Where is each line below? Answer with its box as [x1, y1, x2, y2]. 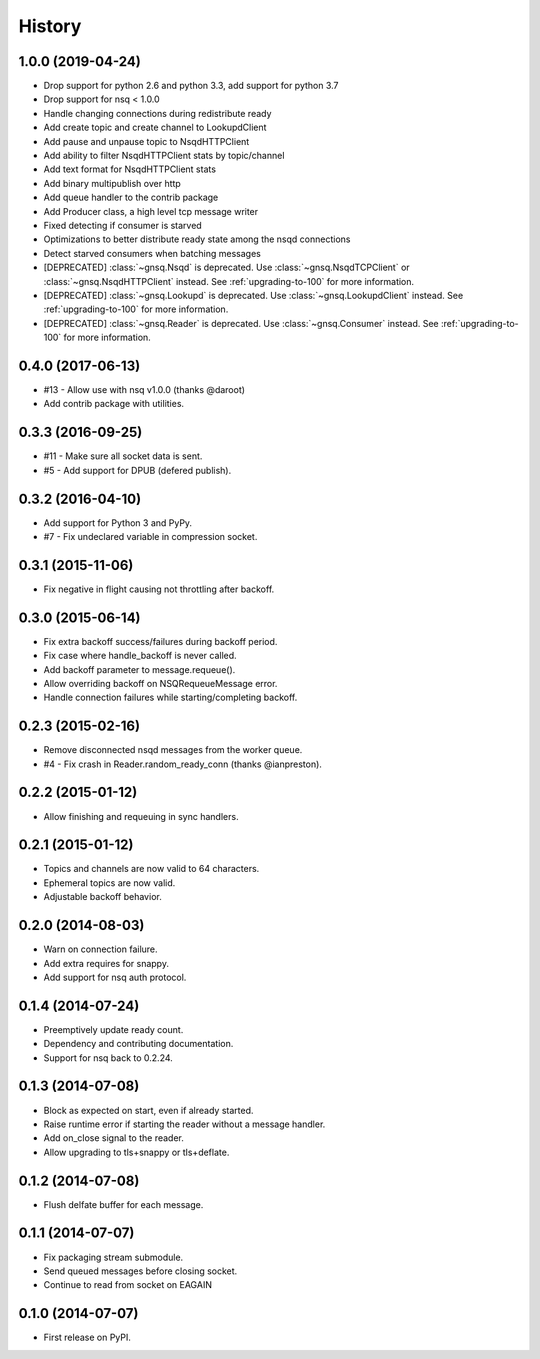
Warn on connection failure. [43, 943, 159, 955]
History [18, 15, 82, 37]
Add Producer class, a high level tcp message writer [43, 205, 259, 217]
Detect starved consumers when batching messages [43, 247, 262, 259]
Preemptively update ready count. [43, 1023, 184, 1035]
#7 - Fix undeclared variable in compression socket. [43, 530, 258, 542]
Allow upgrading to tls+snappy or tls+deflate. [43, 1146, 230, 1158]
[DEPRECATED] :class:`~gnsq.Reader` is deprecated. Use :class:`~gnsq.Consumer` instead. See [43, 317, 439, 329]
